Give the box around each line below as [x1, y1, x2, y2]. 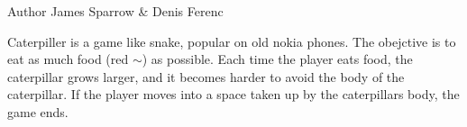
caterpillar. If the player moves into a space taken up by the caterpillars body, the [7, 85, 460, 104]
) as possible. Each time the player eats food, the [142, 50, 413, 68]
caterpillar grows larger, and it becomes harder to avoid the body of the [7, 67, 405, 86]
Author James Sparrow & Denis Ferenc [7, 2, 224, 20]
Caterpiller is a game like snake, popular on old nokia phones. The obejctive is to [7, 32, 456, 50]
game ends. [7, 102, 69, 121]
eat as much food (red [7, 50, 129, 68]
